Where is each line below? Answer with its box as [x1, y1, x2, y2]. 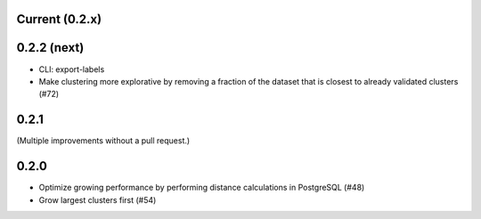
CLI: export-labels [38, 63, 105, 75]
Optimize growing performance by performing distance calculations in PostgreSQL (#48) [38, 182, 365, 193]
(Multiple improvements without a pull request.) [16, 135, 191, 146]
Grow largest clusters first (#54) [38, 194, 157, 205]
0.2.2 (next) [16, 40, 85, 55]
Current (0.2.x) [16, 12, 102, 27]
